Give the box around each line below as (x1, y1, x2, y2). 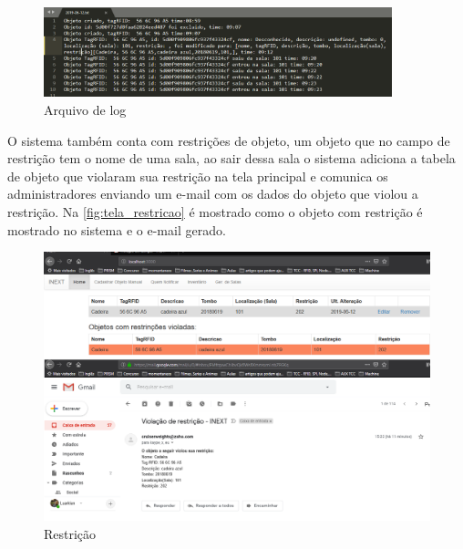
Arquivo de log (44, 99, 127, 119)
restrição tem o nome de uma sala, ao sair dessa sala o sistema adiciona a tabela (7, 149, 456, 168)
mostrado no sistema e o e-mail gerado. (7, 220, 226, 239)
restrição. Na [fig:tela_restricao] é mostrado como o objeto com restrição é (7, 202, 423, 221)
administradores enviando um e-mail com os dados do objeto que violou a (7, 184, 418, 203)
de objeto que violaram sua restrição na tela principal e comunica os (7, 166, 388, 185)
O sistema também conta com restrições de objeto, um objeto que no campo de (7, 130, 450, 150)
